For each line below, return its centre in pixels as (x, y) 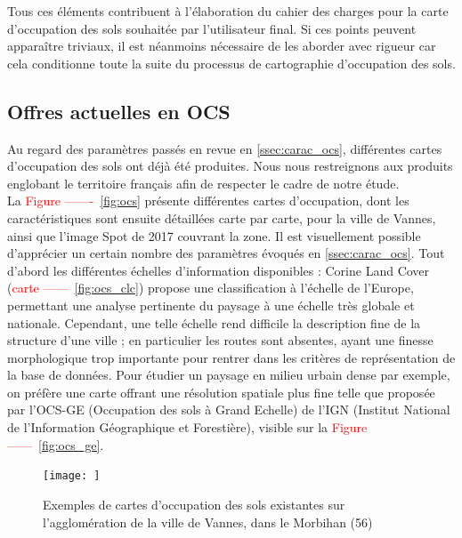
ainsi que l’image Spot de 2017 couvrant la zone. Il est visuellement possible (214, 235)
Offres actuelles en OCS (119, 111)
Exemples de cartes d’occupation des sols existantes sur (194, 504)
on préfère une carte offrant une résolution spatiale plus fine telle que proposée (221, 392)
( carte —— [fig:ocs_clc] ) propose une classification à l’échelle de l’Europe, (211, 288)
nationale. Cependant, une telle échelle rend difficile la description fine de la (214, 322)
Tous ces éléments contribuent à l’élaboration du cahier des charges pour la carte (228, 11)
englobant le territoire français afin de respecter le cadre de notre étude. (203, 183)
